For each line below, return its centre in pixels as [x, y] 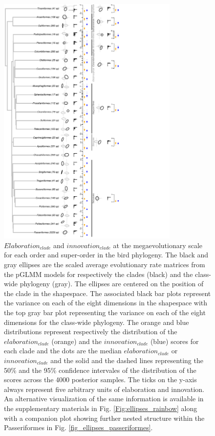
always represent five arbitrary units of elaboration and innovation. [104, 389]
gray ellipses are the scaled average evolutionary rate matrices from [105, 264]
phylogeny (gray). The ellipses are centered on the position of [112, 284]
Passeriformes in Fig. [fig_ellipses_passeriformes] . [78, 427]
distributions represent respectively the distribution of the [91, 332]
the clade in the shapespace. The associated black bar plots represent [107, 293]
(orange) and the [76, 341]
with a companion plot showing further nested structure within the [104, 418]
